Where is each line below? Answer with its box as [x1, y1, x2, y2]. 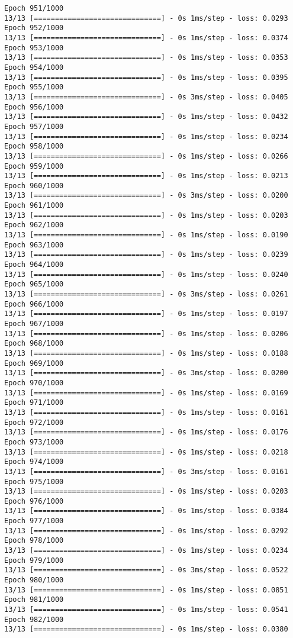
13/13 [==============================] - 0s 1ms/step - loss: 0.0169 [4, 388, 288, 397]
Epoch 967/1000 [4, 320, 64, 328]
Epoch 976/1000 [4, 497, 64, 505]
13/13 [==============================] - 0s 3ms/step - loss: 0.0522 [4, 566, 288, 575]
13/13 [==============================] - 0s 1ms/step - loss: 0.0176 [4, 428, 288, 437]
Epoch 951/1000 [4, 4, 64, 12]
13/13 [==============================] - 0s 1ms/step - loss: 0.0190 [4, 231, 288, 240]
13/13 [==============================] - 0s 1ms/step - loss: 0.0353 [4, 53, 288, 62]
